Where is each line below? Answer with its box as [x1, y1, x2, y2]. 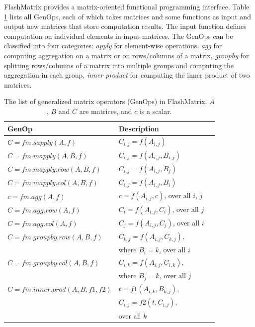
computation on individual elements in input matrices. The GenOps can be [4, 30, 233, 41]
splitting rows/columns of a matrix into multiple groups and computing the [4, 60, 234, 70]
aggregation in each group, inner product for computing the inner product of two [4, 70, 250, 80]
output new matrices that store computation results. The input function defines [4, 21, 247, 31]
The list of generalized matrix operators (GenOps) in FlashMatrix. [4, 96, 207, 107]
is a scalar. [139, 106, 172, 116]
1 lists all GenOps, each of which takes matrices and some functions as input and [4, 11, 251, 21]
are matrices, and [79, 106, 132, 116]
